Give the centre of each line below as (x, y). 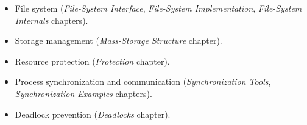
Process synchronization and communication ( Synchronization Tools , (143, 81)
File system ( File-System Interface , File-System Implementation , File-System (158, 8)
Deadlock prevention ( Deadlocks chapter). (93, 114)
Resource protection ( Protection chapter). (92, 61)
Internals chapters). (51, 20)
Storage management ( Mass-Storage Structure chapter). (118, 41)
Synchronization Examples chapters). (83, 93)
